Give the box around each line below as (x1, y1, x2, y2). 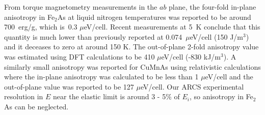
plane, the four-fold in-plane (169, 2, 256, 12)
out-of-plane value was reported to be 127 (4, 81, 134, 92)
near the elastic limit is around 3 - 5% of (53, 91, 180, 102)
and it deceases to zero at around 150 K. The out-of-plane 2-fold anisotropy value (4, 41, 259, 52)
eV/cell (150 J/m (190, 31, 244, 42)
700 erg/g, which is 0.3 (4, 21, 77, 32)
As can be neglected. (4, 101, 69, 111)
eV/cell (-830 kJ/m (161, 51, 221, 62)
